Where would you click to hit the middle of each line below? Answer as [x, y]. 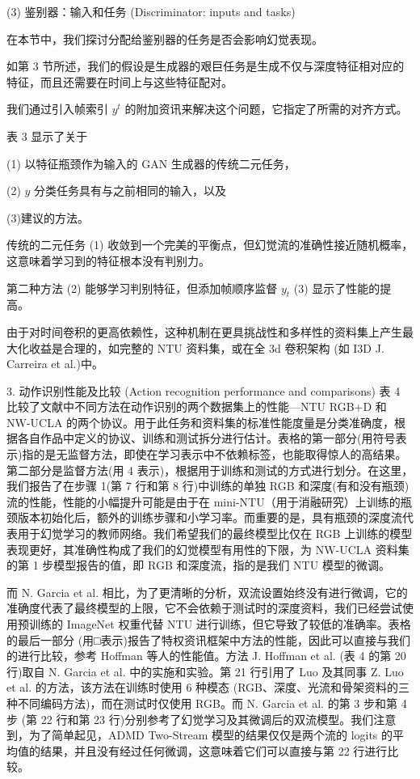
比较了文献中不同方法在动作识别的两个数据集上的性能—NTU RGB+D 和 [197, 406]
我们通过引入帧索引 [57, 109]
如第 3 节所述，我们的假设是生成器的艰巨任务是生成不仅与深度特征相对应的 [206, 66]
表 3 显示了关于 [47, 135]
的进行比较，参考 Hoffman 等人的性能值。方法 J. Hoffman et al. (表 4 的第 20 [206, 656]
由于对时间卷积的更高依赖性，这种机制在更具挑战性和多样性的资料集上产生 [204, 331]
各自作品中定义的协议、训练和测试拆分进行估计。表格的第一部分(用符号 [206, 438]
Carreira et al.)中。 [55, 364]
